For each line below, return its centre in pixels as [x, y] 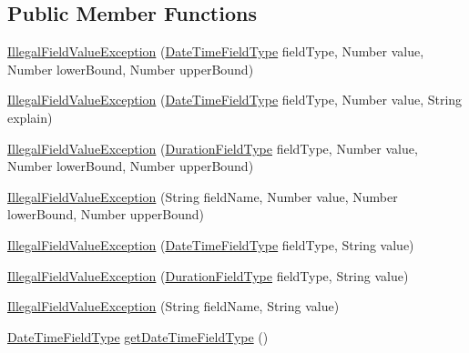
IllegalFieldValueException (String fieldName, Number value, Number [203, 196]
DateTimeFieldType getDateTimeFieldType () [138, 336]
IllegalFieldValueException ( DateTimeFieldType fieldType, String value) [211, 244]
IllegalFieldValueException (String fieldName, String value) [173, 306]
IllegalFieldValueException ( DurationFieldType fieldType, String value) [208, 275]
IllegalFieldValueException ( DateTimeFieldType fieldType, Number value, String [235, 100]
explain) [30, 117]
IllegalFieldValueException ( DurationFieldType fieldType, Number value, [213, 148]
